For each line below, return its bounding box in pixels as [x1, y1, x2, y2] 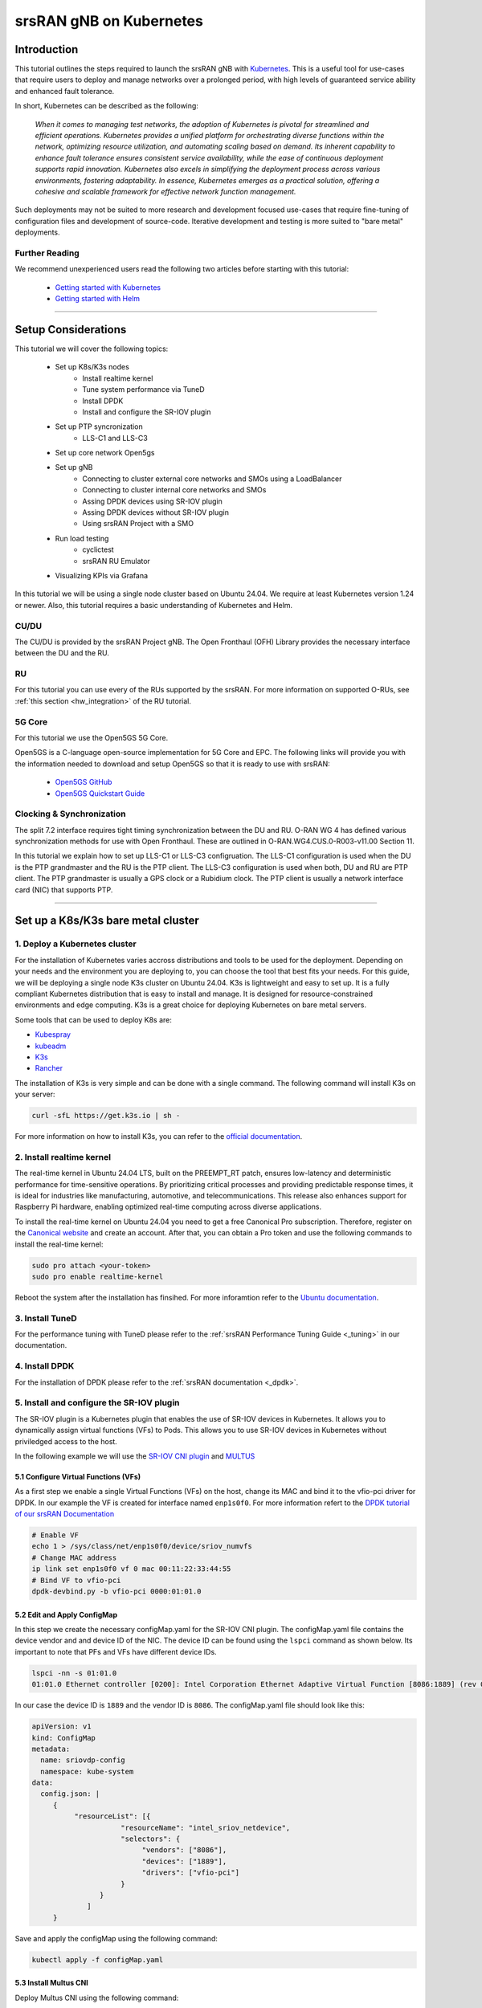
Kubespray [35, 1030, 71, 1039]
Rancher [35, 1063, 63, 1073]
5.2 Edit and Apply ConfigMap [14, 1610, 118, 1619]
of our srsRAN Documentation [14, 1509, 115, 1519]
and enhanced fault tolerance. [14, 86, 115, 96]
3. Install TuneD [14, 1312, 77, 1324]
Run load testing [55, 533, 109, 543]
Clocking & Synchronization [14, 808, 126, 819]
